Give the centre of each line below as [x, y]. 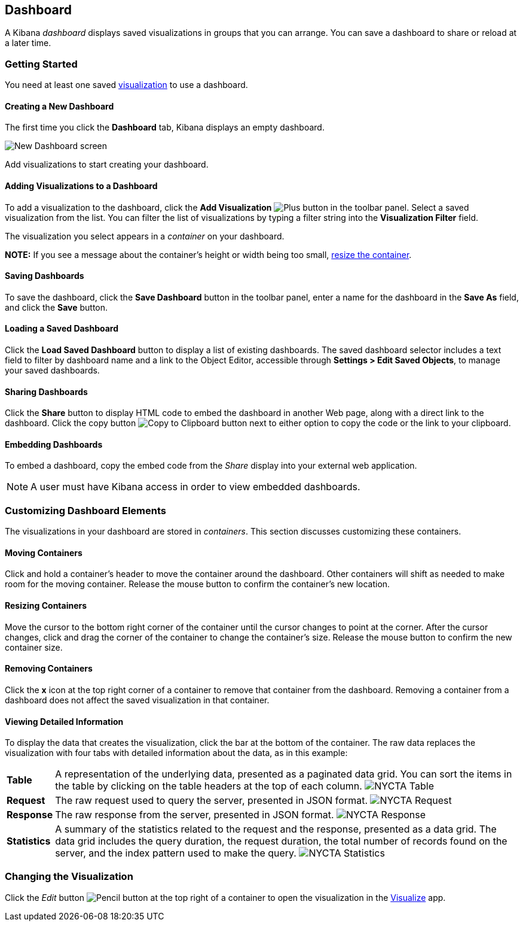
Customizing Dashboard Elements [85, 510]
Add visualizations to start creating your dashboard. [107, 165]
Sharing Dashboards [46, 391]
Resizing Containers [46, 606]
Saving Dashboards [45, 276]
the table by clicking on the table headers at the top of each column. [209, 786]
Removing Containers [49, 669]
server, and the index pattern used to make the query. [176, 853]
